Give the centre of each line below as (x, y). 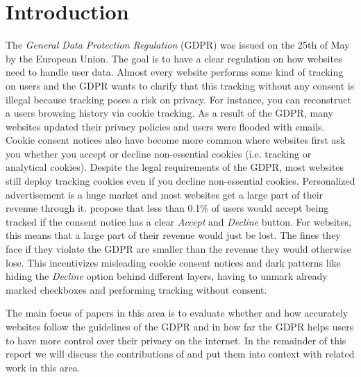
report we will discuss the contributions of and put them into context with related (180, 354)
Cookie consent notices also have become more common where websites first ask (176, 140)
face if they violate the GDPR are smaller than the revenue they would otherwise (178, 249)
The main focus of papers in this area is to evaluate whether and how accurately (177, 313)
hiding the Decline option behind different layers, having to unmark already (167, 276)
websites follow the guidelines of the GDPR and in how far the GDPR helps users (180, 326)
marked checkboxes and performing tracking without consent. (136, 289)
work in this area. (43, 367)
